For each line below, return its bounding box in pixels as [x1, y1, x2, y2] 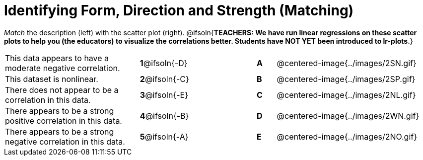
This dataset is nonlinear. [5, 74, 98, 84]
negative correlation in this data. [5, 136, 125, 147]
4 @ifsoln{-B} [140, 110, 189, 121]
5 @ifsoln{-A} [140, 131, 189, 142]
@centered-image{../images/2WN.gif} [277, 110, 420, 121]
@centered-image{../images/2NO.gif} [277, 131, 418, 142]
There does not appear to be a [5, 84, 119, 95]
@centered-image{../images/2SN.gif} [277, 58, 417, 68]
